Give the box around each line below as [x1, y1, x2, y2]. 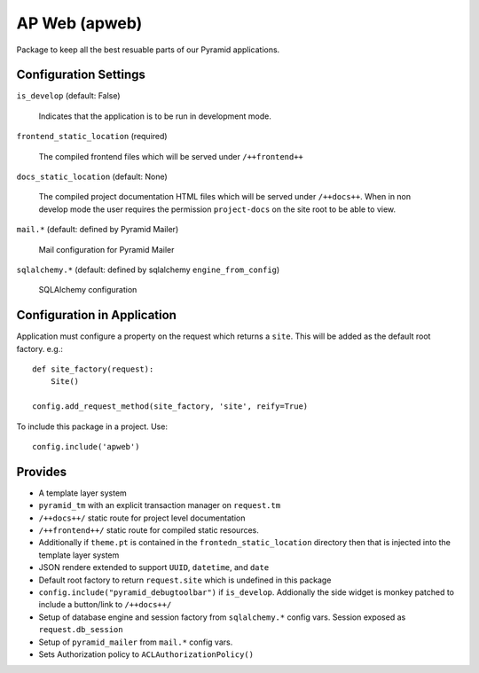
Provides [16, 464, 67, 479]
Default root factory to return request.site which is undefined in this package [38, 575, 332, 585]
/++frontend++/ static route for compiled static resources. [38, 525, 259, 536]
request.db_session [38, 625, 123, 635]
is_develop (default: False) [16, 90, 121, 101]
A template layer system [38, 488, 128, 498]
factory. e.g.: [16, 343, 64, 354]
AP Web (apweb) [16, 13, 143, 33]
